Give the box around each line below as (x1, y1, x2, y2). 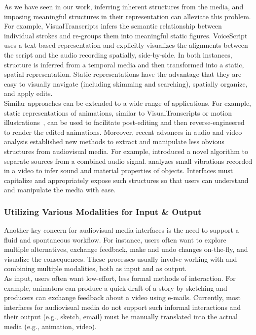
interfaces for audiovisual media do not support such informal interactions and (4, 302, 241, 312)
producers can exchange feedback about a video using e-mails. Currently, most (4, 292, 241, 303)
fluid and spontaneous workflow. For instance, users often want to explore (4, 234, 226, 244)
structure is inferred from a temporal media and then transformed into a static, (4, 59, 244, 69)
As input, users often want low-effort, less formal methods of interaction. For (4, 273, 236, 283)
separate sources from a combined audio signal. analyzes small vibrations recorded (4, 155, 253, 166)
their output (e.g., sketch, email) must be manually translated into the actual (4, 311, 238, 322)
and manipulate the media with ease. (4, 184, 116, 195)
